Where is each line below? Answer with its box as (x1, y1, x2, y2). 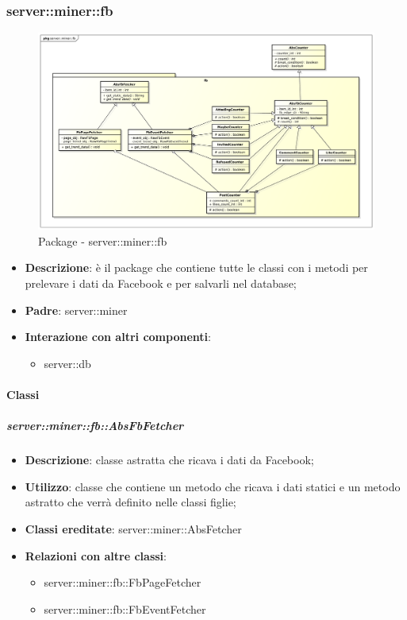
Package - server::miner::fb (38, 232, 167, 249)
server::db (44, 355, 91, 371)
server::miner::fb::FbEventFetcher (44, 600, 206, 617)
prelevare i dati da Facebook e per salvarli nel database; (25, 275, 297, 292)
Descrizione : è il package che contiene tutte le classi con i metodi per (25, 259, 368, 276)
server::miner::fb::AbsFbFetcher (6, 417, 184, 434)
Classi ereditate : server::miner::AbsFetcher (25, 520, 242, 537)
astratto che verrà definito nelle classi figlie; (25, 494, 236, 510)
